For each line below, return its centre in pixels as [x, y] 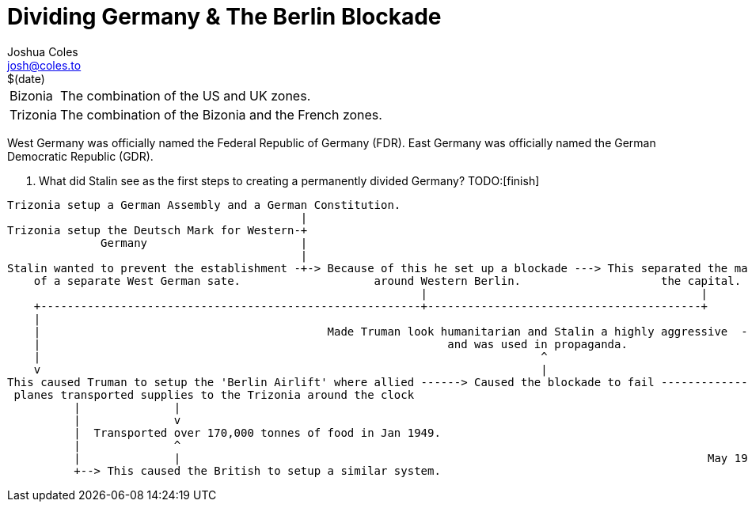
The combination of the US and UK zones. [185, 95]
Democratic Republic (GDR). [80, 156]
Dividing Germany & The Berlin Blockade [224, 17]
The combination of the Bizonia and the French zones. [221, 114]
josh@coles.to [44, 65]
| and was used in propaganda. [330, 344]
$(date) [26, 78]
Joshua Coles [43, 51]
